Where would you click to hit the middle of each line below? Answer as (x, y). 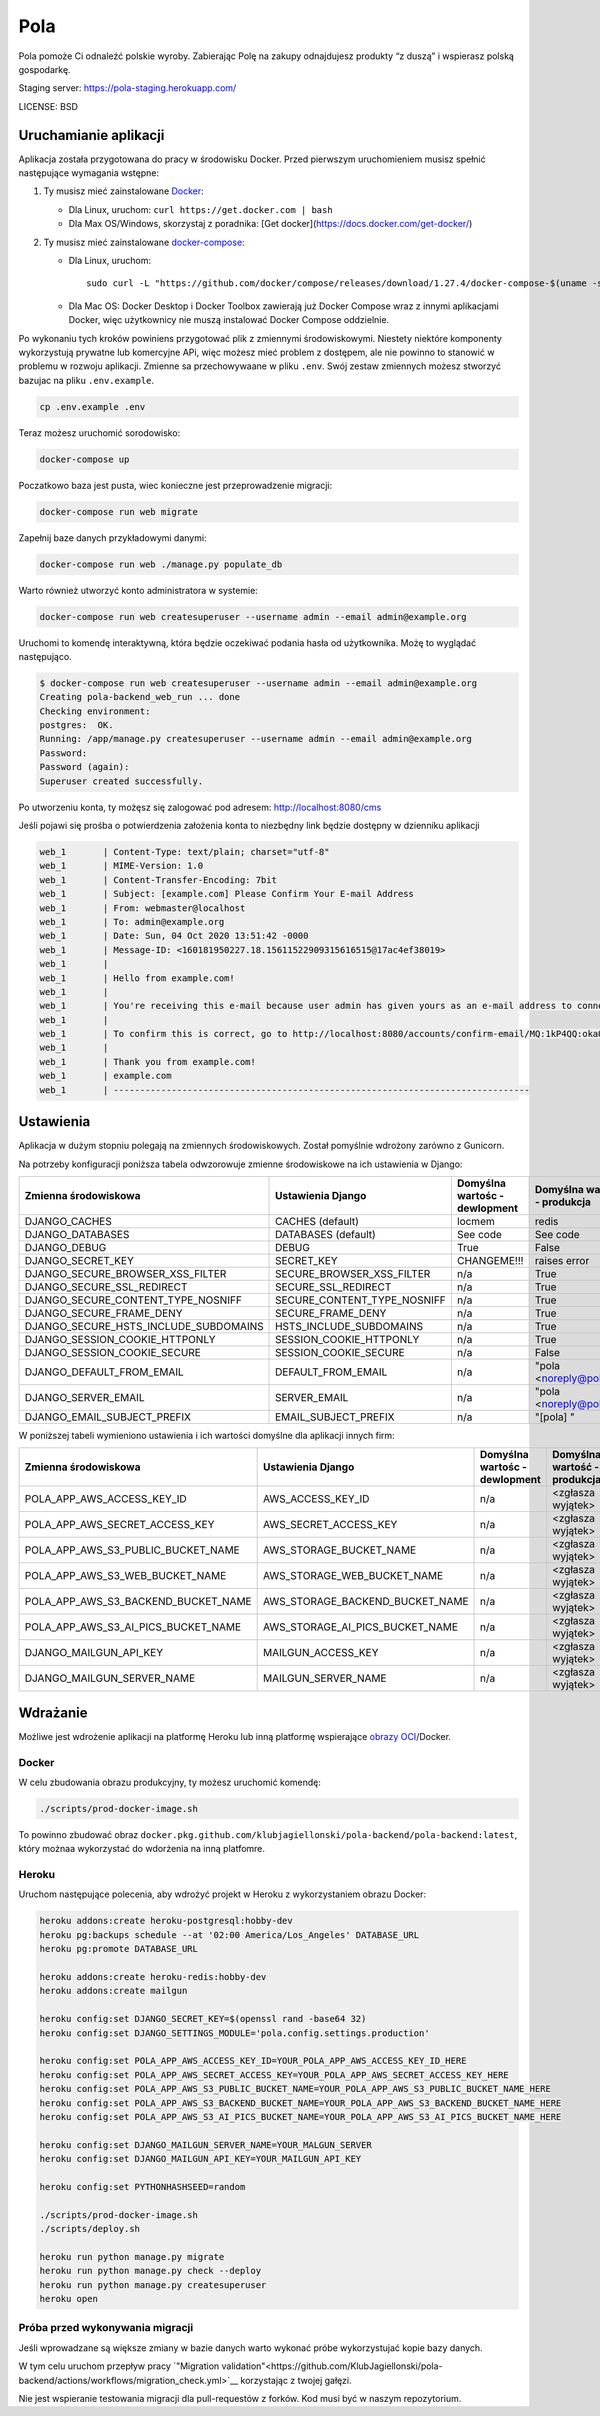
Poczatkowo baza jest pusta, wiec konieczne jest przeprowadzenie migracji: (175, 485)
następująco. (45, 656)
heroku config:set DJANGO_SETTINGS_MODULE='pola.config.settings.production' (234, 2033)
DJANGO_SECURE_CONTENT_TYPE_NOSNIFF (133, 1300)
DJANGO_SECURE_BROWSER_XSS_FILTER (125, 1273)
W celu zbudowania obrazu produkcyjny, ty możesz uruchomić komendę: (170, 1782)
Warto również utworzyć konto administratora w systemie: (138, 590)
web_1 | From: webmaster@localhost (142, 908)
